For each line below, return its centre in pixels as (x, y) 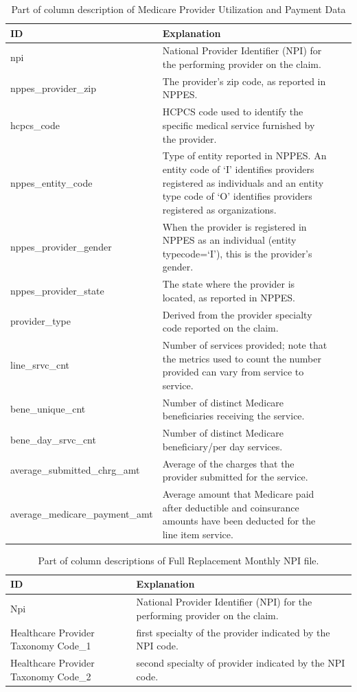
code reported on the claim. (220, 328)
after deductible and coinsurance (231, 507)
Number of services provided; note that (245, 345)
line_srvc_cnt (40, 365)
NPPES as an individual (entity (229, 240)
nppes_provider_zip (54, 88)
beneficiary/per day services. (222, 446)
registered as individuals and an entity (243, 182)
